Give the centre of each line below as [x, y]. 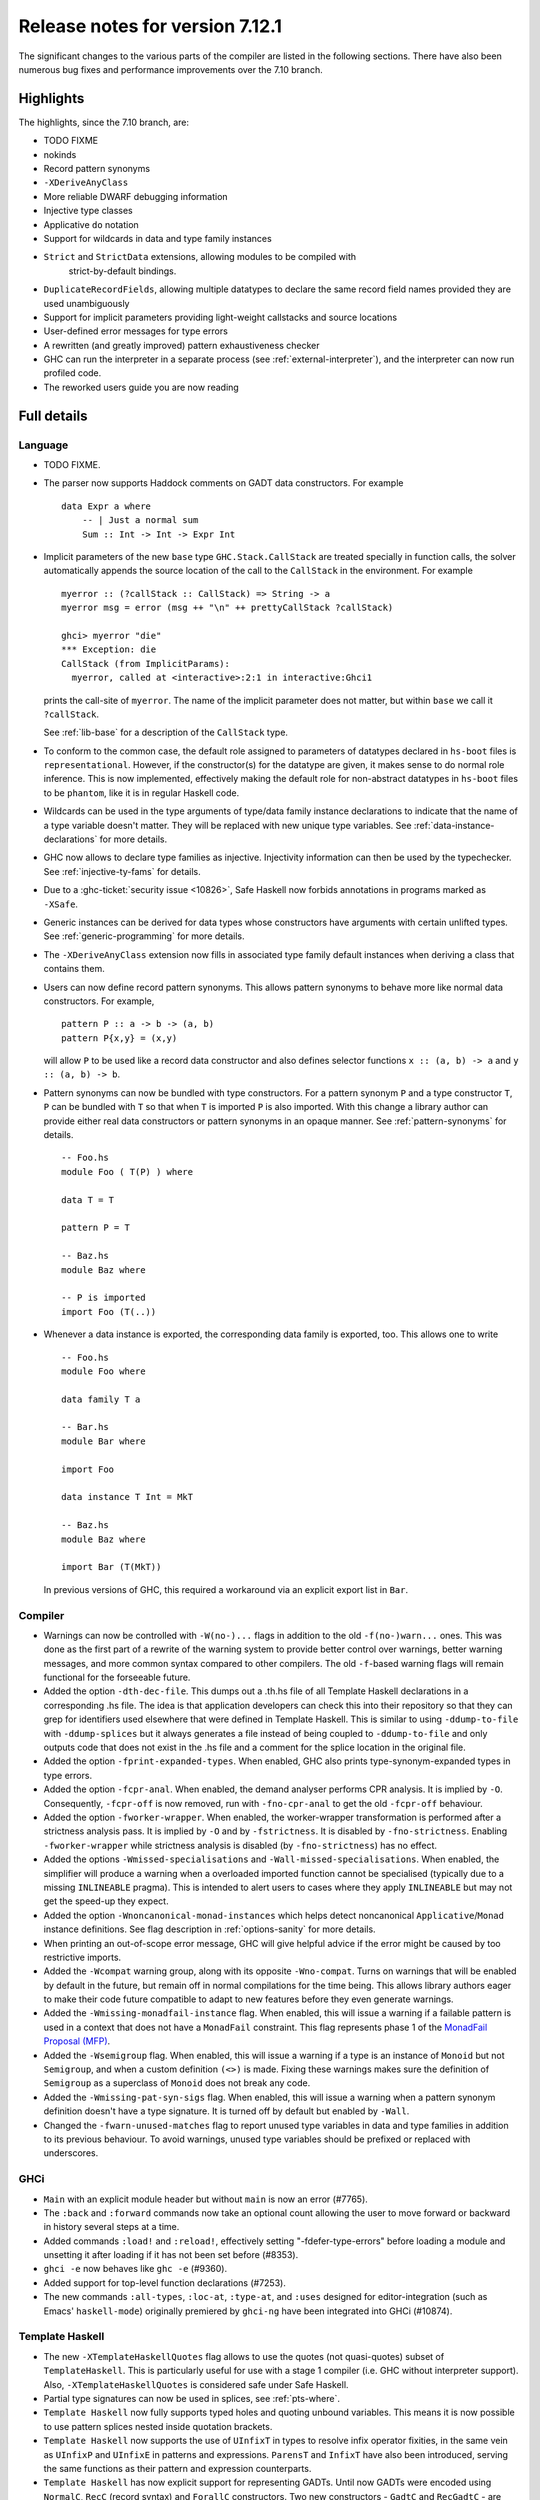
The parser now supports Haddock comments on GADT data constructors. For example [223, 483]
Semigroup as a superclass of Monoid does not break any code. [177, 2083]
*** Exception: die [109, 649]
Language [43, 445]
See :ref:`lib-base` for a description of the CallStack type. [166, 732]
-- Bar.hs [85, 1427]
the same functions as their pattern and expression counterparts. [177, 2468]
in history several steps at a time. [111, 2227]
